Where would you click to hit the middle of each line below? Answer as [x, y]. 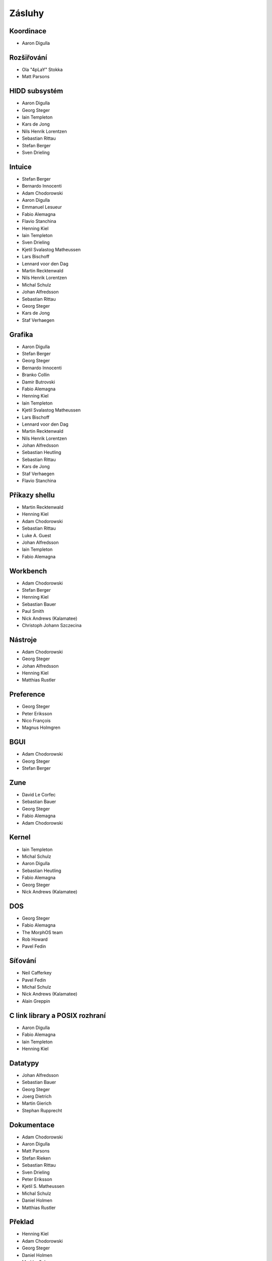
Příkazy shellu [32, 495]
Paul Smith [33, 611]
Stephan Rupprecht [42, 1110]
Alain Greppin [36, 1001]
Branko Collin [36, 375]
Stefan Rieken [36, 1158]
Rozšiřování [28, 57]
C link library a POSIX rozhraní [57, 1016]
